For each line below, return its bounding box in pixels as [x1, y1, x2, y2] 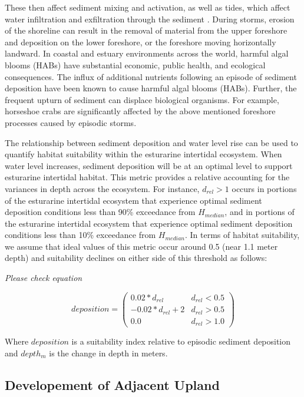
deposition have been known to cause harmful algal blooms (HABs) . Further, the [5, 82, 297, 94]
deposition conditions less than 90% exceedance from [5, 206, 196, 218]
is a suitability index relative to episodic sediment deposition [71, 335, 291, 348]
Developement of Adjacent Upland [5, 375, 220, 393]
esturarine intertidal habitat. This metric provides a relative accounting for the [5, 171, 290, 183]
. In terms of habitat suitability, [184, 229, 300, 241]
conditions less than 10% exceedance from [5, 229, 156, 241]
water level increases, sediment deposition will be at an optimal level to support [5, 159, 293, 171]
